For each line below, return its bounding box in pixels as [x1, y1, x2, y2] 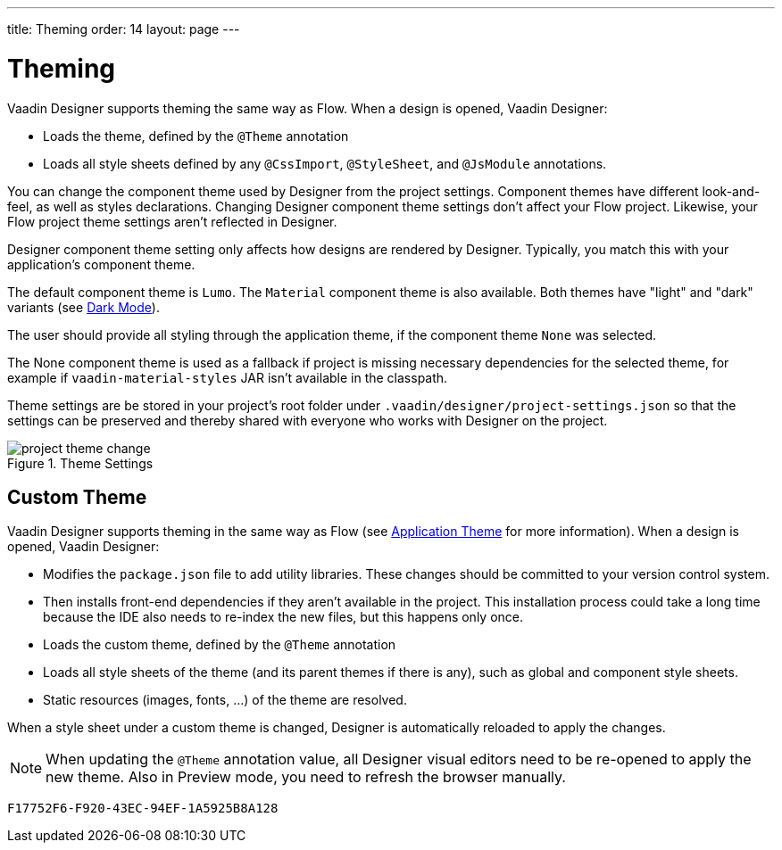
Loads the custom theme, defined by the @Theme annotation [43, 637, 396, 653]
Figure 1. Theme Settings [7, 455, 154, 471]
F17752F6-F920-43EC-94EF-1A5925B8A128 [7, 801, 279, 816]
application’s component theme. [7, 256, 195, 272]
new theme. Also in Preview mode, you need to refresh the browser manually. [46, 768, 566, 787]
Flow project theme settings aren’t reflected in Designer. [7, 213, 337, 229]
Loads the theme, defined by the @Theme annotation [43, 128, 349, 144]
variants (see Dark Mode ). [7, 299, 160, 315]
